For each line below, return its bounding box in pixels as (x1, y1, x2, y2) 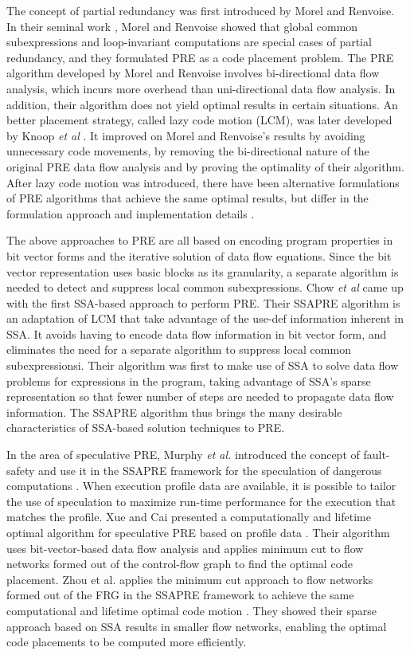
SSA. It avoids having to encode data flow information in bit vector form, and (6, 325, 387, 342)
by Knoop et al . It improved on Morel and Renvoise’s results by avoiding (6, 127, 365, 143)
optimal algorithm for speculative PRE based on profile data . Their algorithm (6, 524, 390, 540)
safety (6, 461, 35, 478)
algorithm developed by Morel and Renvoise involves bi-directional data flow (6, 65, 380, 81)
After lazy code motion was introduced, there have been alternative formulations (6, 174, 400, 190)
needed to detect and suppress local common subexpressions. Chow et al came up (6, 279, 404, 296)
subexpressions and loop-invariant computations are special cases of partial (6, 33, 372, 50)
